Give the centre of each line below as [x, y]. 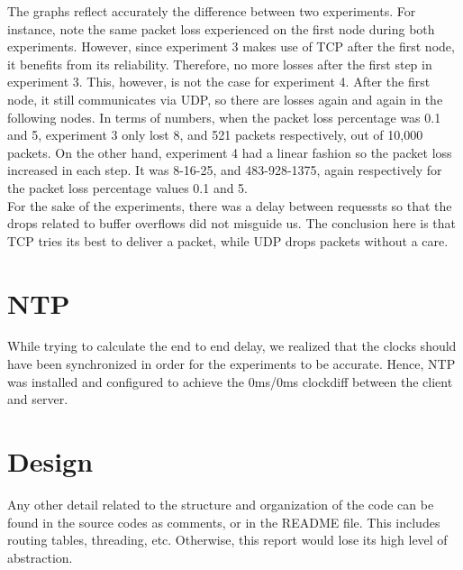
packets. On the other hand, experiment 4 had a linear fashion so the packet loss [230, 152]
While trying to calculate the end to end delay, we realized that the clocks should [232, 346]
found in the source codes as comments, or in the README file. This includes [224, 522]
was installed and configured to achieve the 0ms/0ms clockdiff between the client [230, 381]
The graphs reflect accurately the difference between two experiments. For [212, 11]
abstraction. [40, 557]
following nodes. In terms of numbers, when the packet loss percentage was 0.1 [224, 117]
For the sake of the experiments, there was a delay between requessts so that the [230, 205]
